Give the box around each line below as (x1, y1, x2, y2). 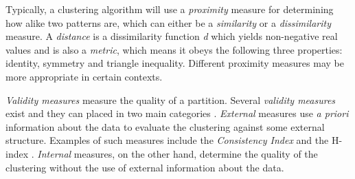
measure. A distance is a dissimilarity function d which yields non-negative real (5, 29, 338, 43)
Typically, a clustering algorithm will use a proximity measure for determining (5, 2, 334, 16)
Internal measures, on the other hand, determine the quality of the (37, 146, 318, 160)
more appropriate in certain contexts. (5, 69, 163, 83)
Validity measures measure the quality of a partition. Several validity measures (5, 92, 336, 107)
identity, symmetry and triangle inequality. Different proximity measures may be (5, 56, 344, 70)
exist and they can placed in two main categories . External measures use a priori (5, 106, 349, 120)
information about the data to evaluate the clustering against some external (5, 119, 325, 134)
